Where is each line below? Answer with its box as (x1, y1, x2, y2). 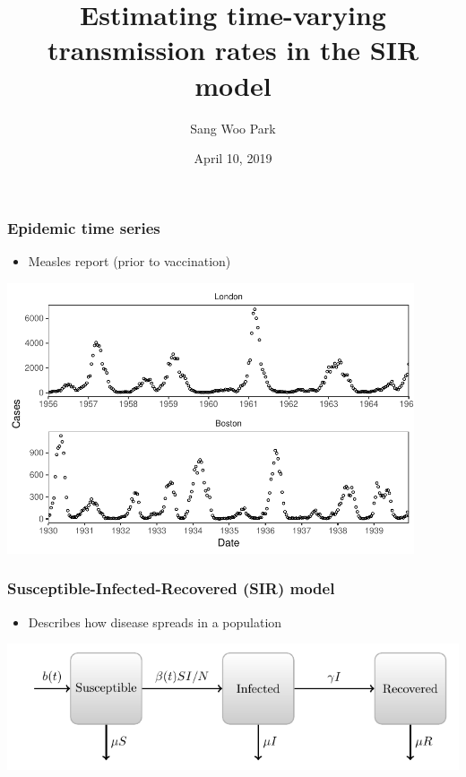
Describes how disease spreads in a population (28, 612, 282, 631)
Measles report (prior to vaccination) (28, 251, 231, 270)
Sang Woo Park (190, 118, 276, 137)
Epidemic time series (7, 216, 160, 238)
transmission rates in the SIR (47, 31, 419, 68)
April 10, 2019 (194, 149, 272, 168)
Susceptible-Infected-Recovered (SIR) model (7, 577, 335, 600)
